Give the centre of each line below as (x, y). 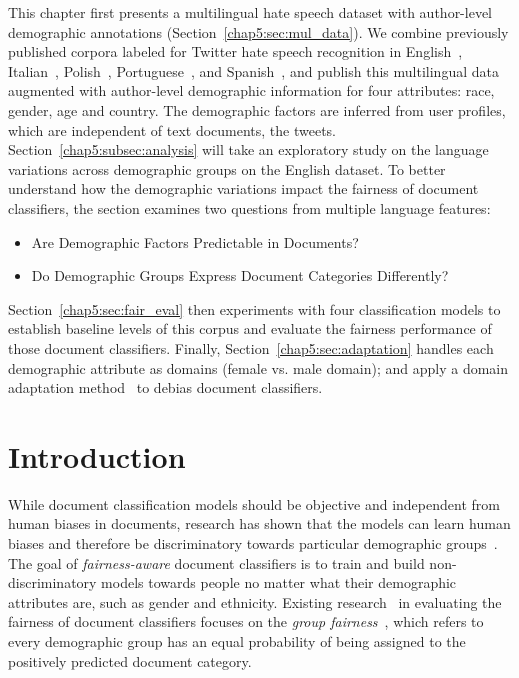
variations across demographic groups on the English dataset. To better (227, 168)
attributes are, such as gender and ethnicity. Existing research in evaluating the (255, 601)
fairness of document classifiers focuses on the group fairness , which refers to (246, 621)
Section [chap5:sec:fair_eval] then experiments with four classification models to (254, 308)
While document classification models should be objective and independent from (254, 503)
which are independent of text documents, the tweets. (172, 129)
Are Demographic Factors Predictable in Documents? (195, 241)
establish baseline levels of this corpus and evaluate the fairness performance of (250, 328)
